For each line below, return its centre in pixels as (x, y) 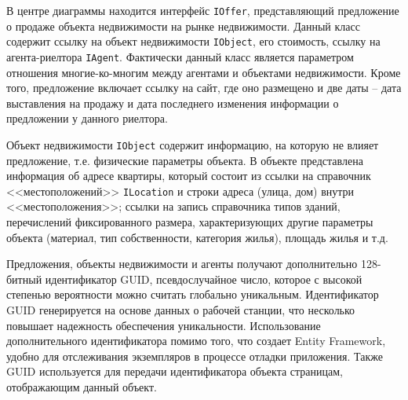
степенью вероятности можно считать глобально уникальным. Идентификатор (193, 294)
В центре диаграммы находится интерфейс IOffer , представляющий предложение (203, 10)
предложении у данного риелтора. (87, 118)
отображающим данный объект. (82, 386)
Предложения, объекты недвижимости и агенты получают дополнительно (182, 264)
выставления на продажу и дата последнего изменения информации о (173, 103)
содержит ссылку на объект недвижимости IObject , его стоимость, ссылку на (193, 41)
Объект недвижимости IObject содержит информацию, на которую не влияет (193, 144)
